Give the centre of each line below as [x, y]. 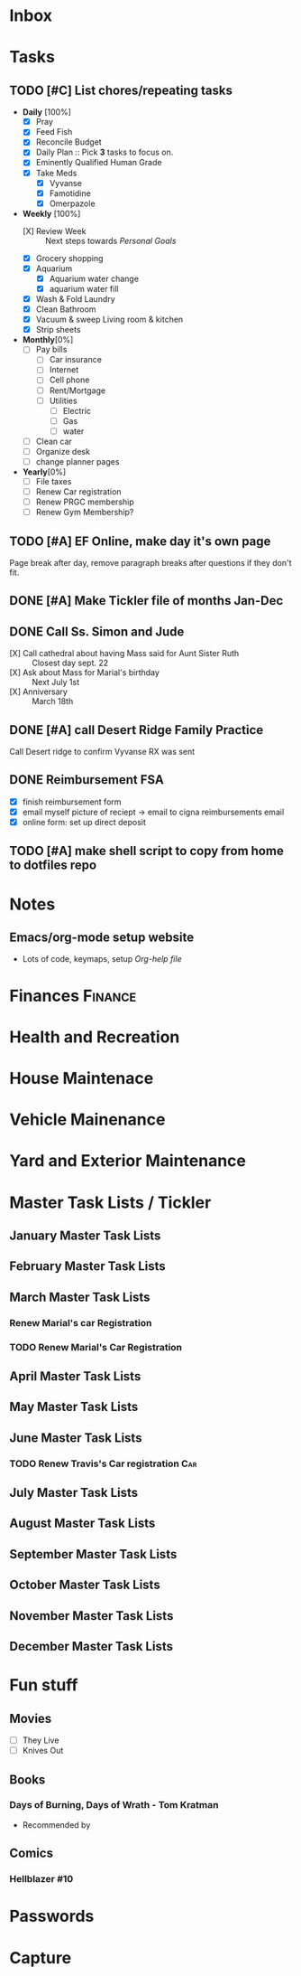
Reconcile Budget [68, 142]
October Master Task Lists [85, 1585]
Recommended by [56, 1825]
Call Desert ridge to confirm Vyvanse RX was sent [102, 752]
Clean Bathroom [66, 309]
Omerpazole [73, 203]
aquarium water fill [84, 288]
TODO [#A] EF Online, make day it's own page [140, 541]
